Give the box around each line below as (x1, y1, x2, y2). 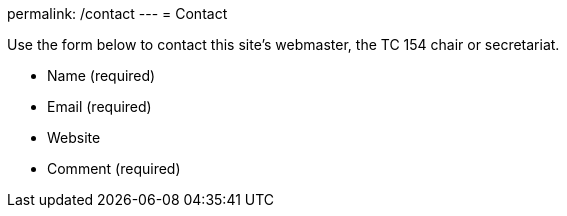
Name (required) (47, 67, 156, 84)
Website (47, 129, 101, 146)
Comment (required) (47, 160, 181, 177)
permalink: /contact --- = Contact (7, 5, 228, 22)
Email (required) (47, 98, 152, 115)
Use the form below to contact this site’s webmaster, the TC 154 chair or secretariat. (7, 36, 560, 53)
